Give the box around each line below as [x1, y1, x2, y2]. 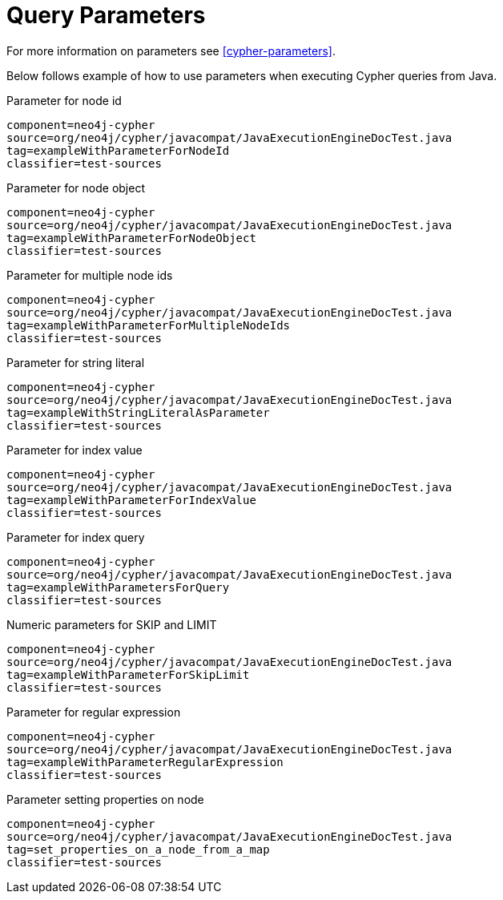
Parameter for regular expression [6, 704, 181, 719]
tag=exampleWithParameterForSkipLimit [6, 668, 250, 681]
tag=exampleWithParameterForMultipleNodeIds [6, 318, 291, 332]
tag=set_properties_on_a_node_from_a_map [6, 842, 270, 856]
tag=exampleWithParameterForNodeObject [6, 231, 256, 244]
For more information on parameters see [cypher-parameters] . [6, 43, 336, 58]
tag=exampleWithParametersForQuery [6, 580, 230, 594]
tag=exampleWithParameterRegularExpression [6, 755, 284, 769]
